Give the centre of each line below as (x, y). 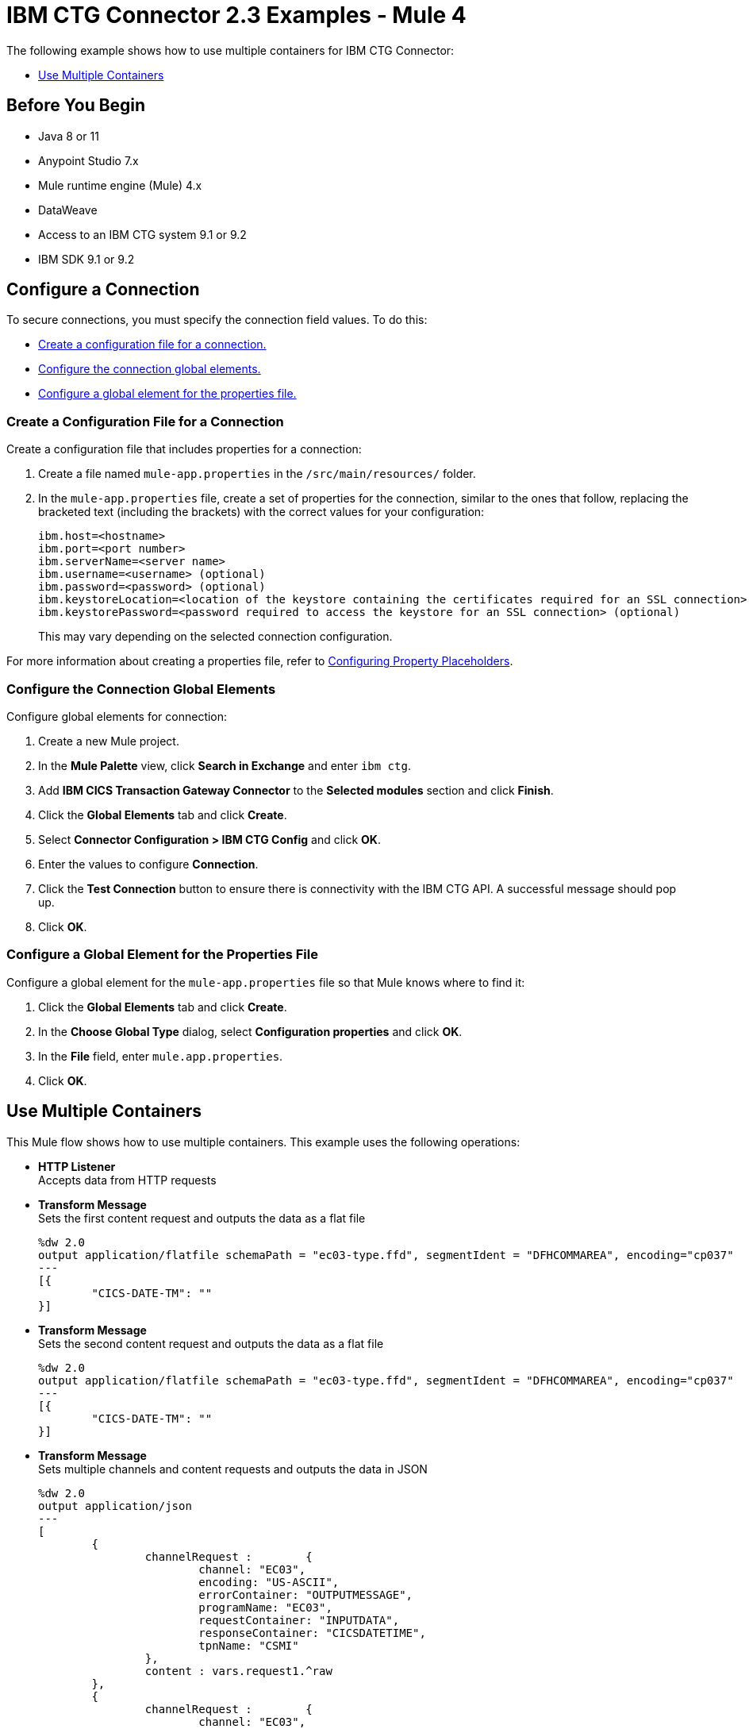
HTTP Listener (77, 1166)
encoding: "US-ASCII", (269, 1582)
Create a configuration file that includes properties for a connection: (184, 449)
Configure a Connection (103, 290)
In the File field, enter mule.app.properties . (161, 1056)
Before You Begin (76, 106)
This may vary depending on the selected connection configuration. (215, 637)
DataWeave (68, 210)
